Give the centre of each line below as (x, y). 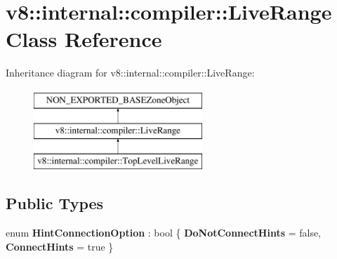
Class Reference (84, 39)
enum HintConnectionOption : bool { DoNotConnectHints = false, (164, 233)
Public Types (55, 203)
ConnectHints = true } (60, 246)
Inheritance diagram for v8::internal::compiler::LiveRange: (130, 73)
